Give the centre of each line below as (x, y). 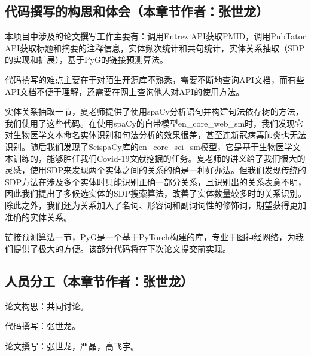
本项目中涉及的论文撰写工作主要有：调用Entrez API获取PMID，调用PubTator (155, 36)
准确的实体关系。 (38, 217)
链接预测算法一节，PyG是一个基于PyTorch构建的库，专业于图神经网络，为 (150, 237)
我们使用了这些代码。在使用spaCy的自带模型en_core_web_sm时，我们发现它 (154, 123)
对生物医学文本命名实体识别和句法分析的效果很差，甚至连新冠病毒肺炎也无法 (155, 135)
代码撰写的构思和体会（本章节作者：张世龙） (137, 11)
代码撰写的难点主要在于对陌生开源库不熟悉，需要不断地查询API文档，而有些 (155, 79)
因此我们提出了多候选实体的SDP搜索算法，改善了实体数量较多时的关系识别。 (156, 193)
